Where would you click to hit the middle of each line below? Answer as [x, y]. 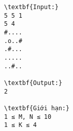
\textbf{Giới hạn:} [37, 108]
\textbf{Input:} [31, 7]
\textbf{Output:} [33, 83]
